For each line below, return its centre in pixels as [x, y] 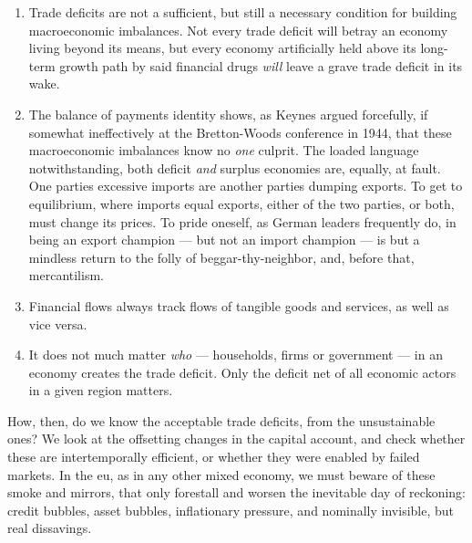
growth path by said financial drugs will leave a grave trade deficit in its [261, 65]
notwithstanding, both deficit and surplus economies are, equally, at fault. [235, 167]
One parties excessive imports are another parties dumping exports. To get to [246, 186]
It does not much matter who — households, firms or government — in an [236, 355]
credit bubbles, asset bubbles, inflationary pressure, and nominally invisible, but [231, 510]
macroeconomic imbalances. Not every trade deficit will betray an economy [238, 30]
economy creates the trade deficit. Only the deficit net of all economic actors [242, 372]
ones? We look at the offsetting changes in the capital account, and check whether [236, 439]
